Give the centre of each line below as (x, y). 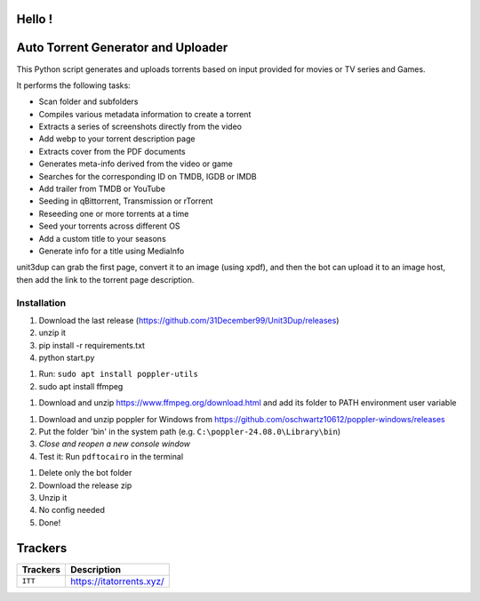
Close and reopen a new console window (115, 444)
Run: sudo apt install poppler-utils (119, 374)
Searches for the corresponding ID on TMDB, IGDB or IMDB (148, 176)
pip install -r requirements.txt (92, 345)
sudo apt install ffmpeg (81, 386)
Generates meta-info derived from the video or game (136, 164)
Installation (41, 302)
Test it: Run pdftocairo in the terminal (111, 456)
